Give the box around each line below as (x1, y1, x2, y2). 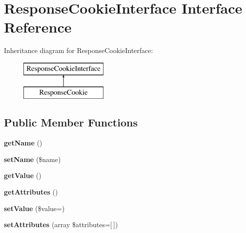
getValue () (4, 170, 41, 180)
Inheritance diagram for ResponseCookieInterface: (4, 45, 153, 55)
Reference (4, 17, 72, 37)
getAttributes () (4, 187, 58, 197)
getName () (4, 138, 42, 148)
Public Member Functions (4, 115, 138, 130)
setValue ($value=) (4, 203, 65, 213)
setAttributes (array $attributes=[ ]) (4, 219, 118, 230)
